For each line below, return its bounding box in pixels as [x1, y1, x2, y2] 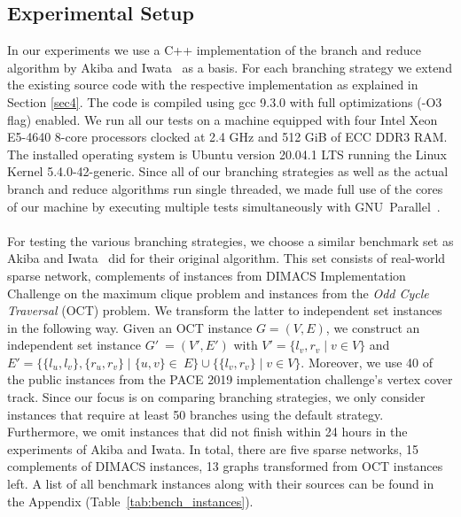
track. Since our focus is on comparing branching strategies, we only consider [7, 388, 426, 406]
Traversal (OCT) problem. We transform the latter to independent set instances [7, 301, 442, 320]
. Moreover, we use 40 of [301, 352, 434, 371]
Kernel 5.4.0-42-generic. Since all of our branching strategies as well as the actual [7, 162, 449, 181]
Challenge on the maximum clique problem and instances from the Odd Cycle [7, 283, 429, 302]
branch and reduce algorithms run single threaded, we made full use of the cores [7, 179, 443, 197]
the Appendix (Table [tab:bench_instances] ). [7, 491, 254, 510]
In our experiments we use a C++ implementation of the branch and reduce [7, 41, 421, 59]
